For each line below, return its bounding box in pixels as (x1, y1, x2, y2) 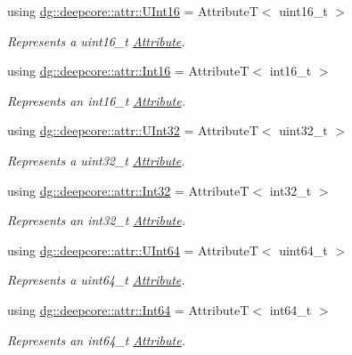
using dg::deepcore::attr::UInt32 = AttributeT (7, 121, 258, 140)
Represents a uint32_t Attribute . (7, 150, 185, 169)
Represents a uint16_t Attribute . (7, 31, 185, 50)
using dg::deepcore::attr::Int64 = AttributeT (7, 300, 250, 319)
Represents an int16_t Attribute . (7, 91, 185, 109)
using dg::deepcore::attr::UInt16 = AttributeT (7, 2, 258, 20)
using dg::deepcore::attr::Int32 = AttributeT (7, 181, 250, 199)
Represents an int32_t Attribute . (7, 211, 185, 230)
